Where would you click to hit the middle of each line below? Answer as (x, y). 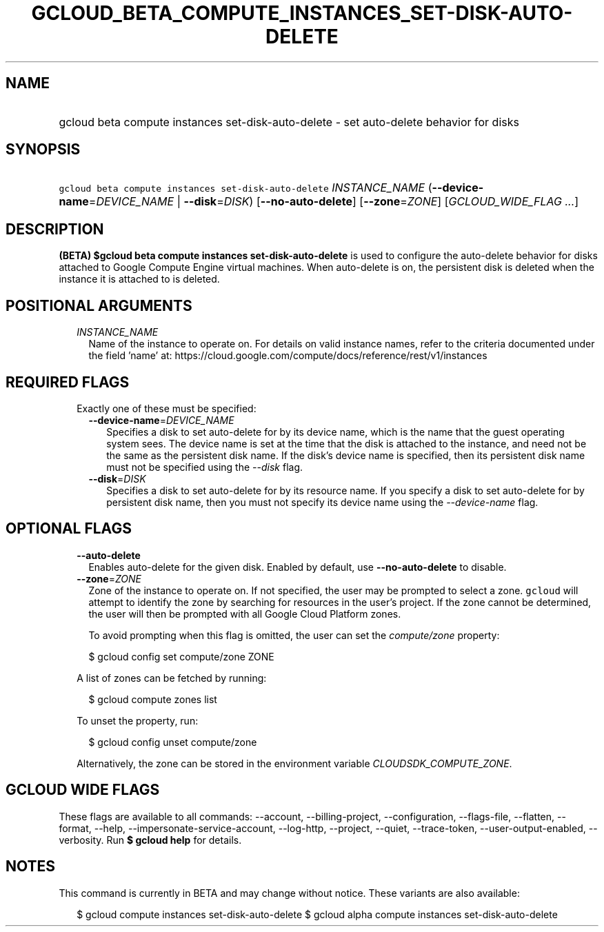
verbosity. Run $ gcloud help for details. (150, 840)
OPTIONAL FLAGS (69, 529)
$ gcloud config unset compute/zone (173, 742)
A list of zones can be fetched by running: (172, 678)
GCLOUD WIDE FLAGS (83, 790)
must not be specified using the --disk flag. (205, 467)
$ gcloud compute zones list (153, 699)
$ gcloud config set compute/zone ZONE (181, 656)
